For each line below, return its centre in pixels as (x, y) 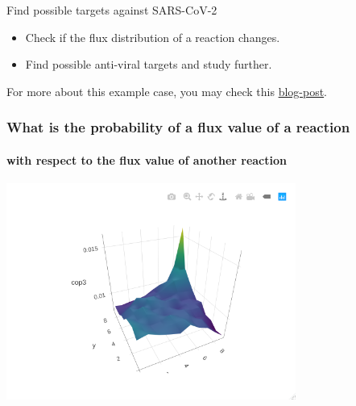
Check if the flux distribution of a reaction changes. (153, 37)
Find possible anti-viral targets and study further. (149, 64)
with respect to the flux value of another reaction (147, 159)
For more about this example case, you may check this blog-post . (167, 91)
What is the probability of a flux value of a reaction (178, 127)
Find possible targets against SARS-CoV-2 (112, 10)
